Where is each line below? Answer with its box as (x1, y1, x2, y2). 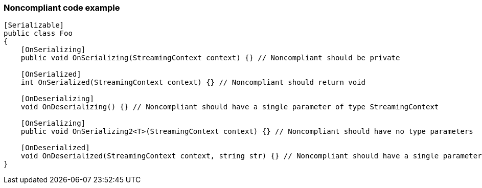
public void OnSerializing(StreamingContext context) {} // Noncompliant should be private (20, 54, 400, 62)
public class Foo (4, 29, 73, 38)
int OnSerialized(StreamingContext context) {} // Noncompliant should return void (20, 78, 366, 87)
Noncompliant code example (4, 3, 120, 13)
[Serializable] (4, 21, 64, 30)
